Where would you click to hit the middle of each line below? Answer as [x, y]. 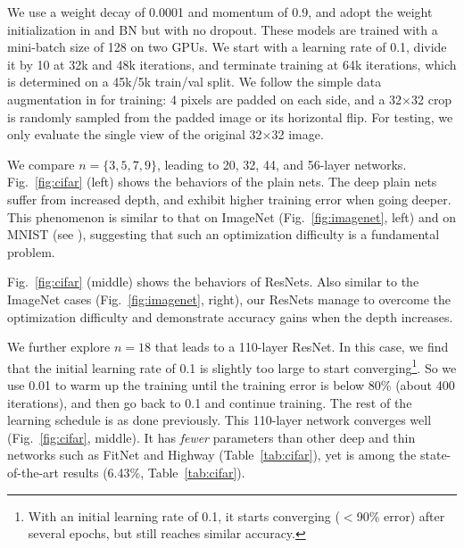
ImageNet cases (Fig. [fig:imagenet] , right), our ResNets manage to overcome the [229, 299]
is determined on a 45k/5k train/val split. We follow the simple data [195, 82]
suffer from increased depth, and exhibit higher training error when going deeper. [229, 199]
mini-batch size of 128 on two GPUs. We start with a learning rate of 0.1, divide [227, 47]
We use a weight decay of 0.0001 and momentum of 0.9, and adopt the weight [220, 12]
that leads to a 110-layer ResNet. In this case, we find [302, 347]
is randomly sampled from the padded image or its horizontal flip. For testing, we [230, 116]
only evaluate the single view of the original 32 [135, 134]
